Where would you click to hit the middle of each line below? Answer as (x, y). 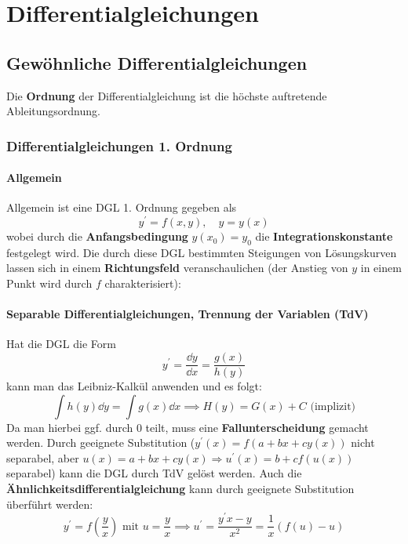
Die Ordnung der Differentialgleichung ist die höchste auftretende (167, 95)
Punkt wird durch (49, 283)
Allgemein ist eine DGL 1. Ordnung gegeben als (122, 207)
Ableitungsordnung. (53, 111)
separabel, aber (43, 457)
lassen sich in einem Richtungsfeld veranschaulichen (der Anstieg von (177, 268)
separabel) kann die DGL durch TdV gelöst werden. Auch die (154, 473)
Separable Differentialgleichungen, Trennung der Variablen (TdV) (188, 314)
